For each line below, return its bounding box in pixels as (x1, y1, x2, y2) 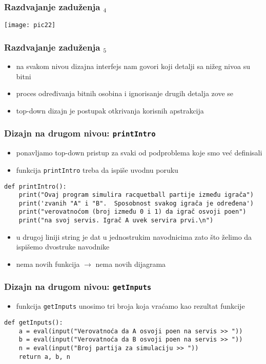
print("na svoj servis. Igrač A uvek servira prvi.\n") (18, 217, 214, 224)
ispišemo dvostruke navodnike (16, 241, 110, 252)
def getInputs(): (4, 319, 63, 326)
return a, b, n (18, 353, 70, 360)
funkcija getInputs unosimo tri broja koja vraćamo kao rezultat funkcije (16, 301, 245, 311)
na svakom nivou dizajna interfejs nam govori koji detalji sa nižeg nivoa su (16, 61, 250, 72)
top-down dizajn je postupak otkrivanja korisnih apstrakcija (16, 105, 204, 116)
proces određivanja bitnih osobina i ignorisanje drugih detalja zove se (16, 88, 234, 99)
